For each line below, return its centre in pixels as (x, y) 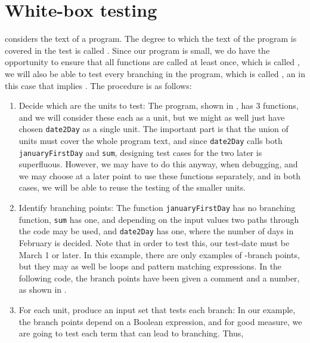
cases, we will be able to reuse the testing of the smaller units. (132, 187)
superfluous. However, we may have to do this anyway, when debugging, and (158, 164)
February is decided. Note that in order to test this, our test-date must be (154, 243)
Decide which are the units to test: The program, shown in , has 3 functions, (159, 105)
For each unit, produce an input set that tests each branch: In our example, (157, 309)
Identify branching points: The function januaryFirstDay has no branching (157, 208)
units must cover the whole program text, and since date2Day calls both (151, 140)
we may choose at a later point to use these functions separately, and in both (159, 175)
